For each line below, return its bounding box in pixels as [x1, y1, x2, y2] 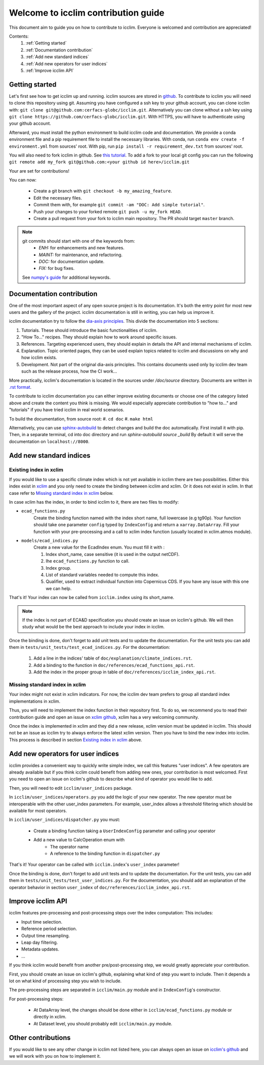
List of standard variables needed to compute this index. [45, 572, 159, 577]
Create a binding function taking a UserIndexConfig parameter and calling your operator [33, 828, 216, 834]
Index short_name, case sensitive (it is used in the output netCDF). [45, 551, 180, 557]
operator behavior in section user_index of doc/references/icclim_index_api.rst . [9, 884, 191, 890]
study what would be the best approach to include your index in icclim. [22, 624, 165, 630]
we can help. [45, 585, 72, 591]
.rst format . [9, 384, 32, 390]
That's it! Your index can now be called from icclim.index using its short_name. [9, 595, 175, 600]
